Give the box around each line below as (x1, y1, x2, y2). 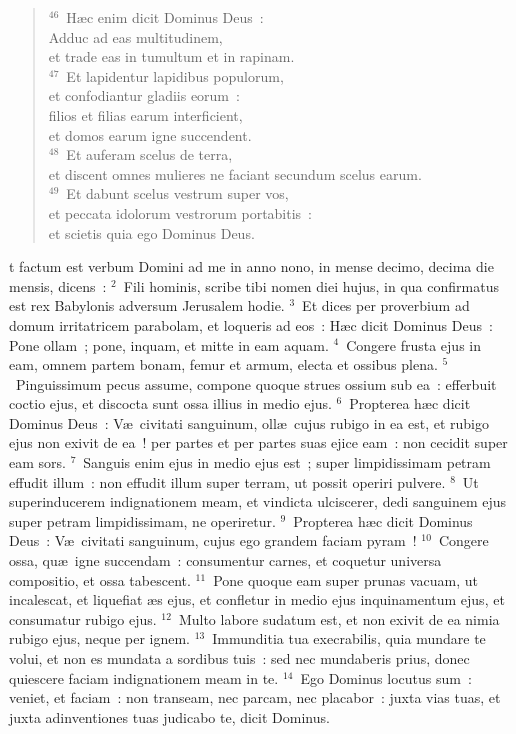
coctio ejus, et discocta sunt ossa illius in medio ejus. (9, 393, 332, 414)
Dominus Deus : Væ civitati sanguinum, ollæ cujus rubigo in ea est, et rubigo (9, 412, 489, 433)
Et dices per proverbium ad (302, 295, 470, 316)
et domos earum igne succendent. (48, 124, 252, 145)
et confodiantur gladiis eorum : (48, 85, 240, 106)
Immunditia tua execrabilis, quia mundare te (212, 628, 486, 649)
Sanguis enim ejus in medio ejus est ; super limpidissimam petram (83, 452, 491, 473)
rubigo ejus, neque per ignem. (9, 628, 191, 649)
